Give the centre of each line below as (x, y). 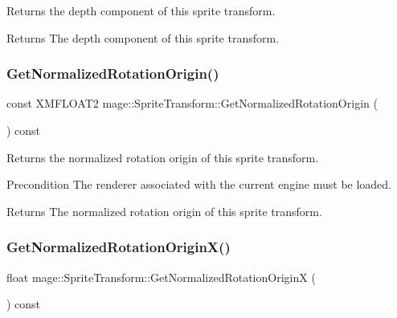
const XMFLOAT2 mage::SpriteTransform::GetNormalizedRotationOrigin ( (192, 103)
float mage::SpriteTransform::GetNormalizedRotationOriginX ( (161, 277)
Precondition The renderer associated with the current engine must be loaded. (199, 184)
